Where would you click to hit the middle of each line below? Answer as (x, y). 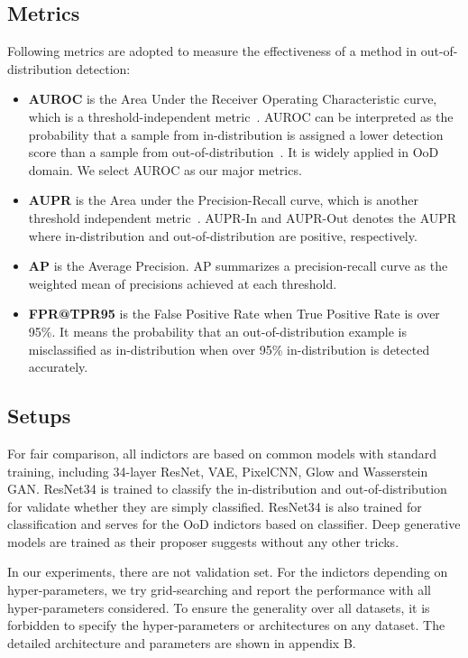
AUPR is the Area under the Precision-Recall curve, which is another (224, 200)
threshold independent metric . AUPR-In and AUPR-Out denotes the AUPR (243, 217)
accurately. (58, 367)
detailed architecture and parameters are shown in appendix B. (182, 642)
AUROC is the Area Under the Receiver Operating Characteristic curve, (233, 99)
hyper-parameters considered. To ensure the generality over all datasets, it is (219, 607)
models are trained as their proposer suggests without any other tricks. (203, 541)
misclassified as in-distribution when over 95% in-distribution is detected (229, 349)
